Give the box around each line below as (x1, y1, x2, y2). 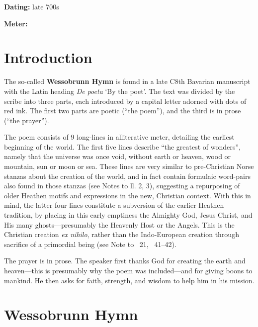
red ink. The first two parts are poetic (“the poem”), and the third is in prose (4, 105, 241, 116)
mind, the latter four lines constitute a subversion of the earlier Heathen (4, 200, 224, 210)
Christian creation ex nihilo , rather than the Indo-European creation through (4, 229, 239, 240)
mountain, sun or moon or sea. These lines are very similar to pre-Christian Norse (4, 161, 254, 171)
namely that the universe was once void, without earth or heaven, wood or (4, 151, 231, 162)
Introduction (4, 47, 92, 68)
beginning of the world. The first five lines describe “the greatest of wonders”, (4, 141, 241, 152)
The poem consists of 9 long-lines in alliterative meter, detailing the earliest (4, 132, 235, 142)
